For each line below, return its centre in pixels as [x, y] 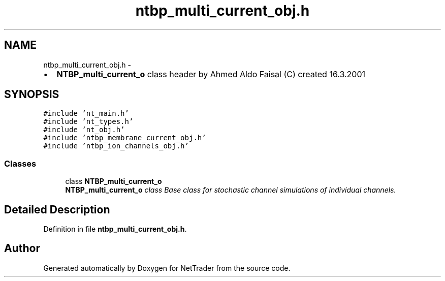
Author [22, 248]
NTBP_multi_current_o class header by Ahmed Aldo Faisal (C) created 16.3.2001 [211, 74]
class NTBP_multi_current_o [114, 181]
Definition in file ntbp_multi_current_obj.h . [115, 229]
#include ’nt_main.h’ [86, 114]
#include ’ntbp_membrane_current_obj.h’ [125, 138]
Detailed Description [57, 209]
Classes [20, 163]
